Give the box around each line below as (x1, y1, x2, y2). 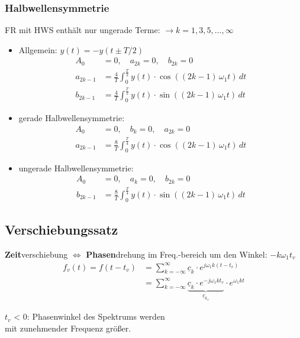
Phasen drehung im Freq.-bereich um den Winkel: (86, 248, 267, 260)
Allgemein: (18, 43, 57, 56)
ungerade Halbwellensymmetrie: (18, 161, 134, 174)
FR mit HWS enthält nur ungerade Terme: (5, 24, 160, 36)
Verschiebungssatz (5, 220, 118, 239)
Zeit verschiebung (5, 248, 68, 260)
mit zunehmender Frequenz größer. (5, 321, 131, 334)
